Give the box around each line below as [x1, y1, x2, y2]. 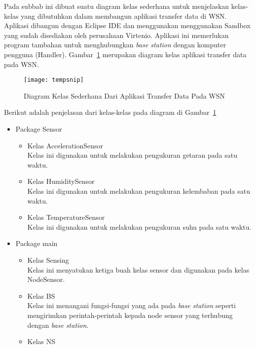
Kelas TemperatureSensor [27, 212, 105, 222]
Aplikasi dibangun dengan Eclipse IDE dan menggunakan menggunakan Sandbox [4, 20, 251, 31]
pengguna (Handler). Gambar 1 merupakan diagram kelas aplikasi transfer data [4, 49, 247, 59]
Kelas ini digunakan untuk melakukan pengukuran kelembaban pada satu [27, 185, 250, 196]
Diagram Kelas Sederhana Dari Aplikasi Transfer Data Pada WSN [24, 90, 225, 101]
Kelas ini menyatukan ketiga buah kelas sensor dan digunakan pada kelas [27, 264, 250, 275]
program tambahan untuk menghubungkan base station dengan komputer [4, 39, 226, 50]
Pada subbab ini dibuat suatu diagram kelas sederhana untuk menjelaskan [4, 1, 229, 11]
